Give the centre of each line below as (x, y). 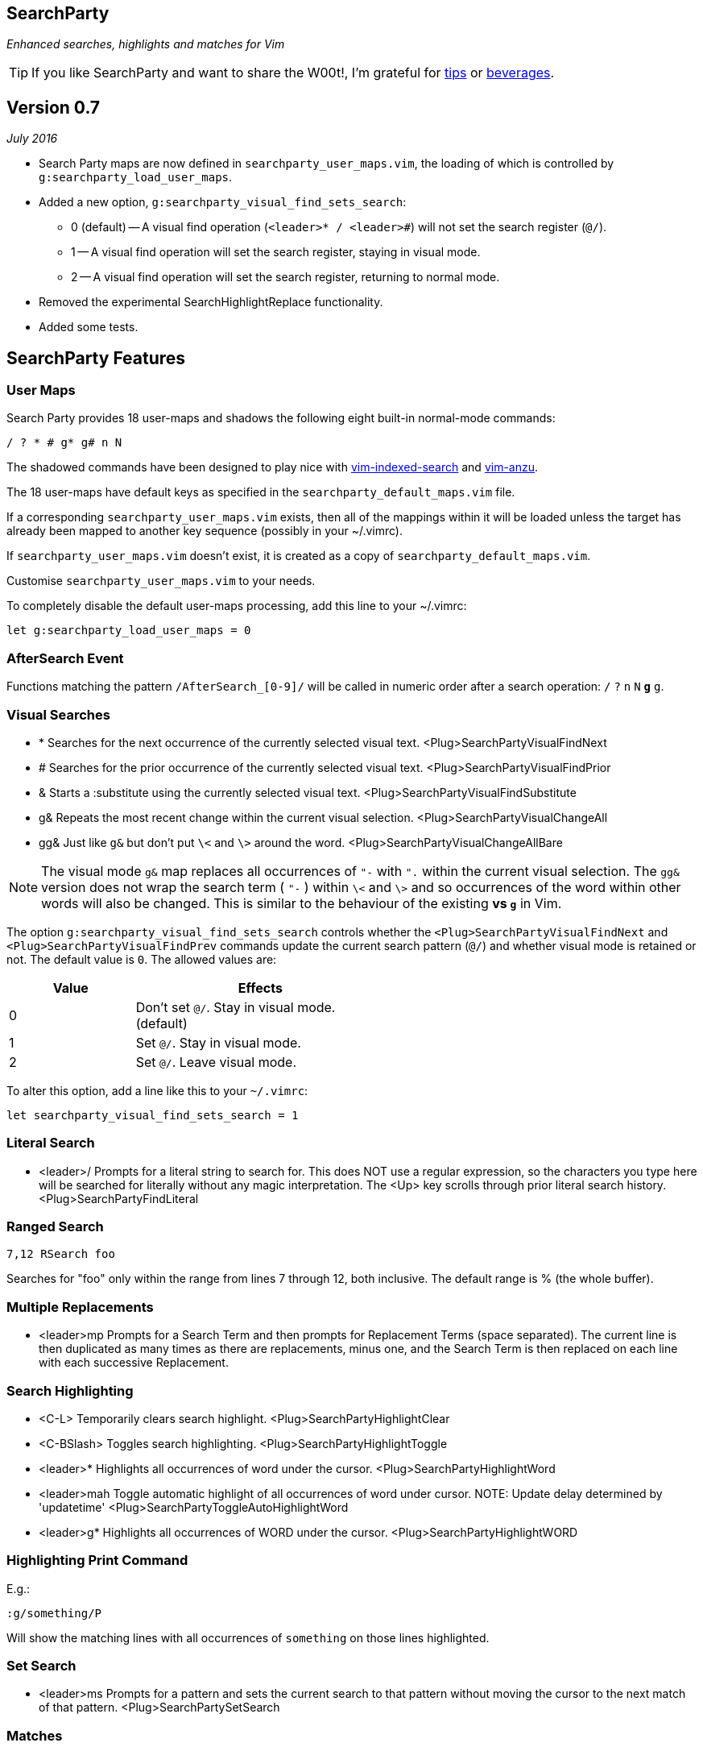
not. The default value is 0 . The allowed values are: (142, 959)
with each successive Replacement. (134, 1363)
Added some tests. (89, 327)
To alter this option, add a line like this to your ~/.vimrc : (157, 1090)
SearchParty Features (96, 358)
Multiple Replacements (80, 1307)
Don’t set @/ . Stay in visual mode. (236, 1007)
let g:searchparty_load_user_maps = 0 (129, 631)
